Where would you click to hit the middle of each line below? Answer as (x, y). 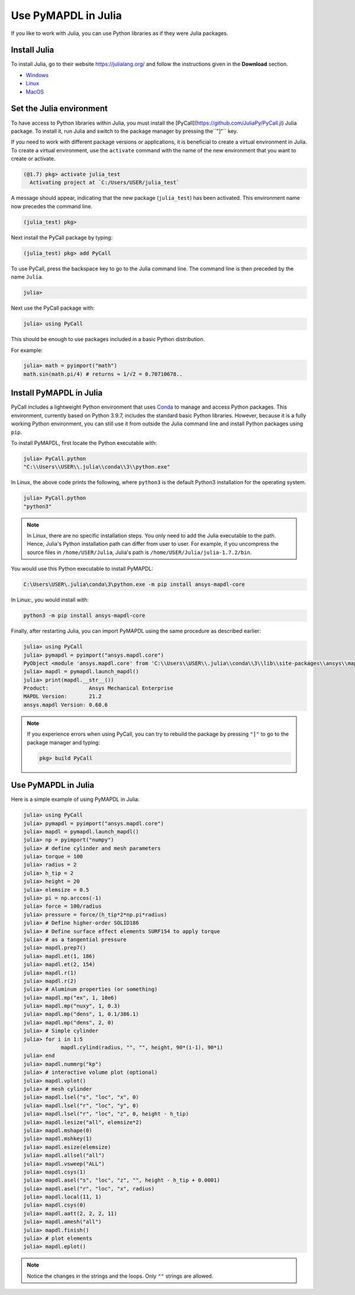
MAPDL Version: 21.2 (62, 696)
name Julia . (27, 277)
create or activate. (33, 159)
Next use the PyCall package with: (53, 308)
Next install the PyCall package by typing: (62, 237)
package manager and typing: (64, 742)
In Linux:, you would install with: (50, 600)
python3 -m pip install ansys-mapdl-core (84, 616)
